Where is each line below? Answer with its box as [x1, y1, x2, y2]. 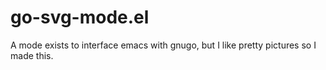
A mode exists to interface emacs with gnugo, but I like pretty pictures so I [10, 39, 317, 51]
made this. [10, 49, 54, 61]
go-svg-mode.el [10, 6, 150, 29]
